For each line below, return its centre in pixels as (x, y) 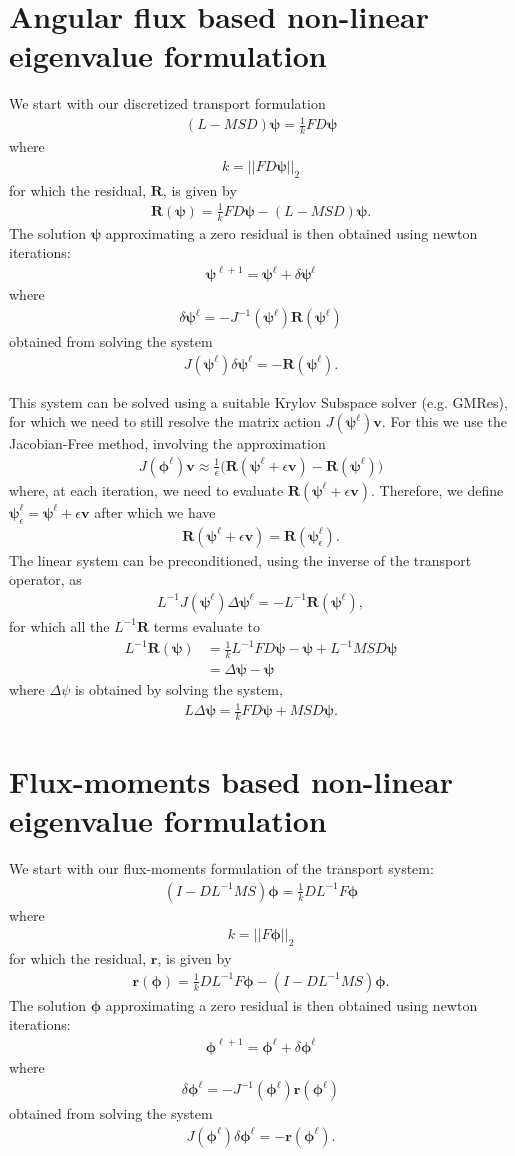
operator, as (45, 579)
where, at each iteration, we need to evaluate (146, 489)
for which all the (59, 625)
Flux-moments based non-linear (231, 781)
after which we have (155, 511)
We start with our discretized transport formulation (167, 103)
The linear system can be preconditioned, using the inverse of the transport (240, 559)
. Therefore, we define (437, 489)
